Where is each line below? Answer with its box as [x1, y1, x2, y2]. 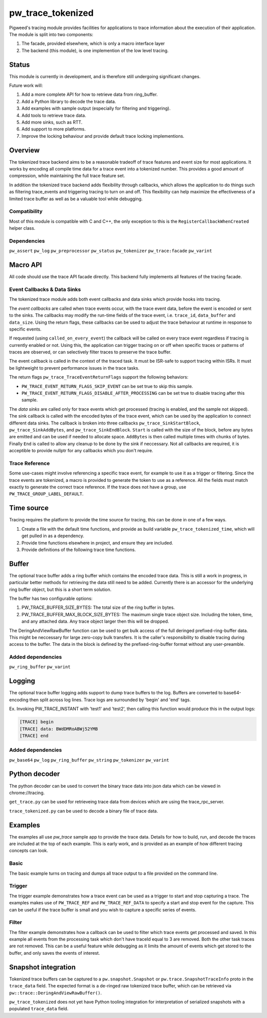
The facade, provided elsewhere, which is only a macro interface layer [21, 41, 165, 46]
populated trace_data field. [9, 1006, 69, 1012]
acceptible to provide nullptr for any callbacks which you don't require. [9, 448, 153, 454]
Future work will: [9, 83, 43, 88]
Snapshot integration [9, 963, 76, 971]
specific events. [9, 326, 42, 332]
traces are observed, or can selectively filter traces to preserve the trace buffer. [9, 349, 172, 355]
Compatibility [9, 208, 43, 215]
